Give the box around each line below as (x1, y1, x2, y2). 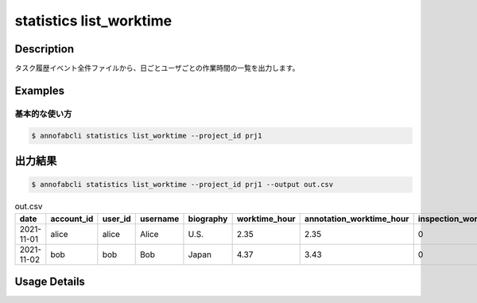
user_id (102, 213, 131, 224)
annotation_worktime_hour (304, 213, 409, 224)
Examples (14, 84, 65, 97)
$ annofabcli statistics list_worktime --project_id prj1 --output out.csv (31, 180, 334, 189)
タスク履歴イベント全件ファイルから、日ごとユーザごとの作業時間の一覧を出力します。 (14, 64, 300, 73)
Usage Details (14, 275, 85, 288)
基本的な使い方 (14, 108, 72, 119)
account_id (50, 213, 94, 224)
